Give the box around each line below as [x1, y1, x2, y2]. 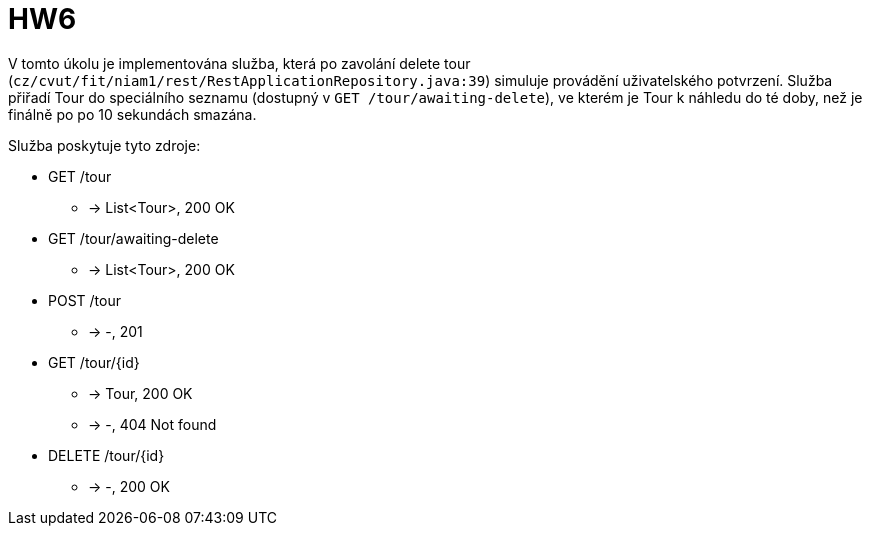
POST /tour [48, 291, 121, 309]
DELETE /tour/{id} [48, 446, 165, 464]
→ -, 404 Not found [88, 415, 217, 433]
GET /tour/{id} [48, 353, 140, 371]
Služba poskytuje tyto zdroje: [8, 136, 201, 154]
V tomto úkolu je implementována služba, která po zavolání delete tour [8, 54, 471, 72]
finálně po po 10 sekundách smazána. [8, 105, 257, 123]
